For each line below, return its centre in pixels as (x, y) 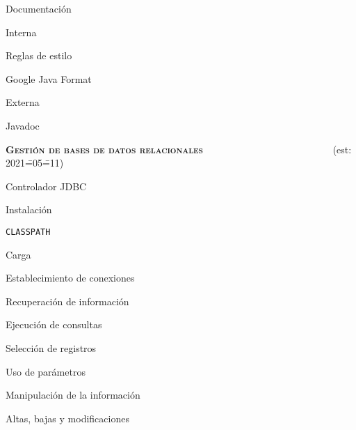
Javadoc (23, 125)
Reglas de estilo (39, 55)
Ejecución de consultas (54, 324)
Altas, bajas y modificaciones (67, 418)
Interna (21, 32)
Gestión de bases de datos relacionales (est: (179, 149)
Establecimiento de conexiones (70, 278)
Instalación (29, 209)
